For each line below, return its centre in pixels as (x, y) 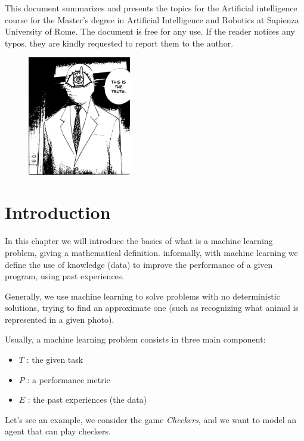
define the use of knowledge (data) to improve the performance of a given (139, 264)
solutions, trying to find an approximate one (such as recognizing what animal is (152, 308)
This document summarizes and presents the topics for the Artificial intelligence (151, 8)
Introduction (58, 212)
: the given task (55, 360)
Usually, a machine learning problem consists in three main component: (135, 339)
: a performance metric (69, 379)
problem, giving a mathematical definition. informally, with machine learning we (151, 252)
